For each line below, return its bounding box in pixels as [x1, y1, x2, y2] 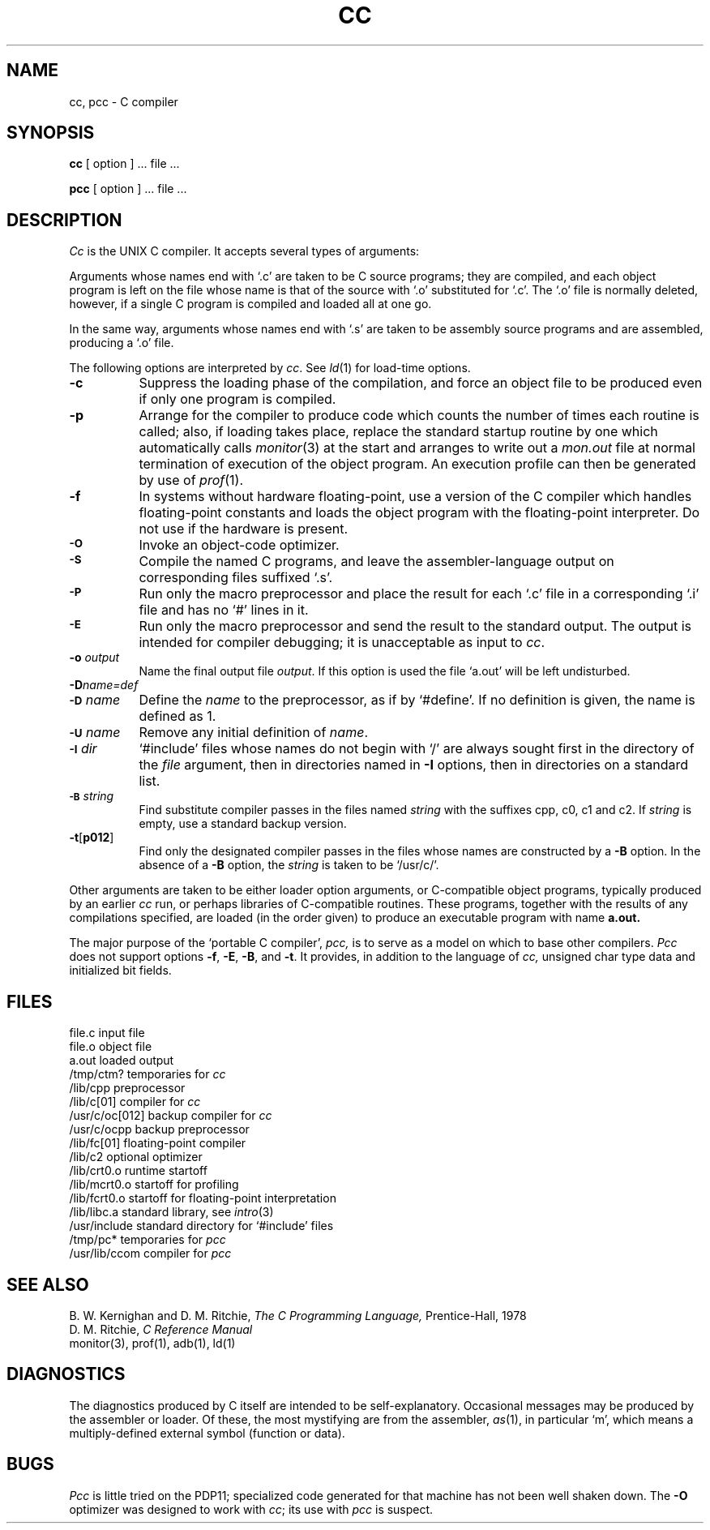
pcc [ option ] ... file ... [69, 182, 187, 196]
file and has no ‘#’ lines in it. [139, 602, 309, 619]
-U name [69, 724, 121, 741]
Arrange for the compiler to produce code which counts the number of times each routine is [139, 407, 699, 424]
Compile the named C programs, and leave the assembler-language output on [139, 553, 614, 570]
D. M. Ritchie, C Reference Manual [69, 1322, 253, 1336]
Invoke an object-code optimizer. [139, 537, 340, 554]
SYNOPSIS [6, 122, 95, 144]
